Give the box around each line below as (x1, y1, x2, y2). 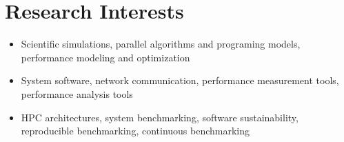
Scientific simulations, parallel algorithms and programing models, (21, 37, 301, 51)
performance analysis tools (21, 86, 133, 101)
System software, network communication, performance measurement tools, (21, 73, 339, 88)
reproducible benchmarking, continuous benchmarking (21, 123, 250, 138)
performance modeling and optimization (21, 50, 190, 64)
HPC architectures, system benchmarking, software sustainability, (21, 110, 299, 124)
